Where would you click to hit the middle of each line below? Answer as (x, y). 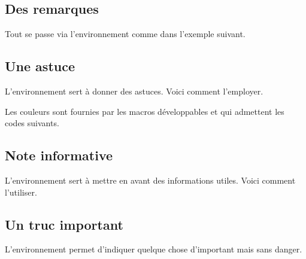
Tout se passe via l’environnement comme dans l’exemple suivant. (125, 34)
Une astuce (40, 66)
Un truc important (64, 224)
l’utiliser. (21, 192)
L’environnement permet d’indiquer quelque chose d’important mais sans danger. (154, 249)
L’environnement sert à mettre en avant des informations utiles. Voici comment (150, 180)
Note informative (59, 155)
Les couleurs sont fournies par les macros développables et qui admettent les (145, 111)
